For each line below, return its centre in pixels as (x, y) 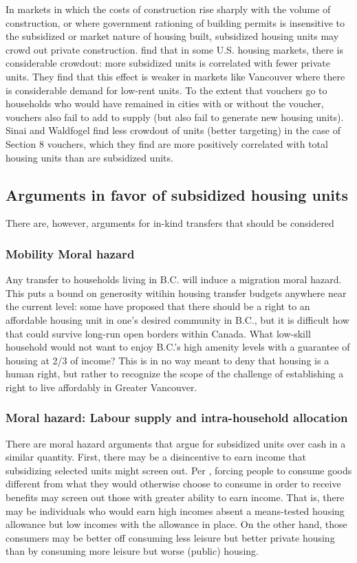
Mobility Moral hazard (70, 253)
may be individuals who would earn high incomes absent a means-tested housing (175, 510)
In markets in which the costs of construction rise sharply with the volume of (168, 9)
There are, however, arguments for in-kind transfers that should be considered (170, 223)
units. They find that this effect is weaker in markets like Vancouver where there (175, 76)
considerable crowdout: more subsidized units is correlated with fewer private (168, 63)
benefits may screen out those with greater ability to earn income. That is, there (175, 497)
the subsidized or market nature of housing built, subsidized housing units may (172, 36)
